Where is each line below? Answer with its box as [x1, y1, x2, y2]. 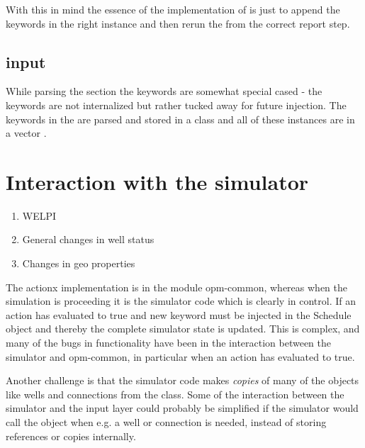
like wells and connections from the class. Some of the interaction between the [6, 386, 344, 401]
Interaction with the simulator [6, 167, 309, 196]
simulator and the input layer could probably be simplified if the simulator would [6, 401, 359, 415]
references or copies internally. [6, 428, 136, 443]
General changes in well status [22, 232, 155, 247]
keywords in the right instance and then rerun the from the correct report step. [6, 16, 350, 30]
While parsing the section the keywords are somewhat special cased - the [6, 84, 322, 99]
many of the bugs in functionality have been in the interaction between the [6, 335, 332, 350]
